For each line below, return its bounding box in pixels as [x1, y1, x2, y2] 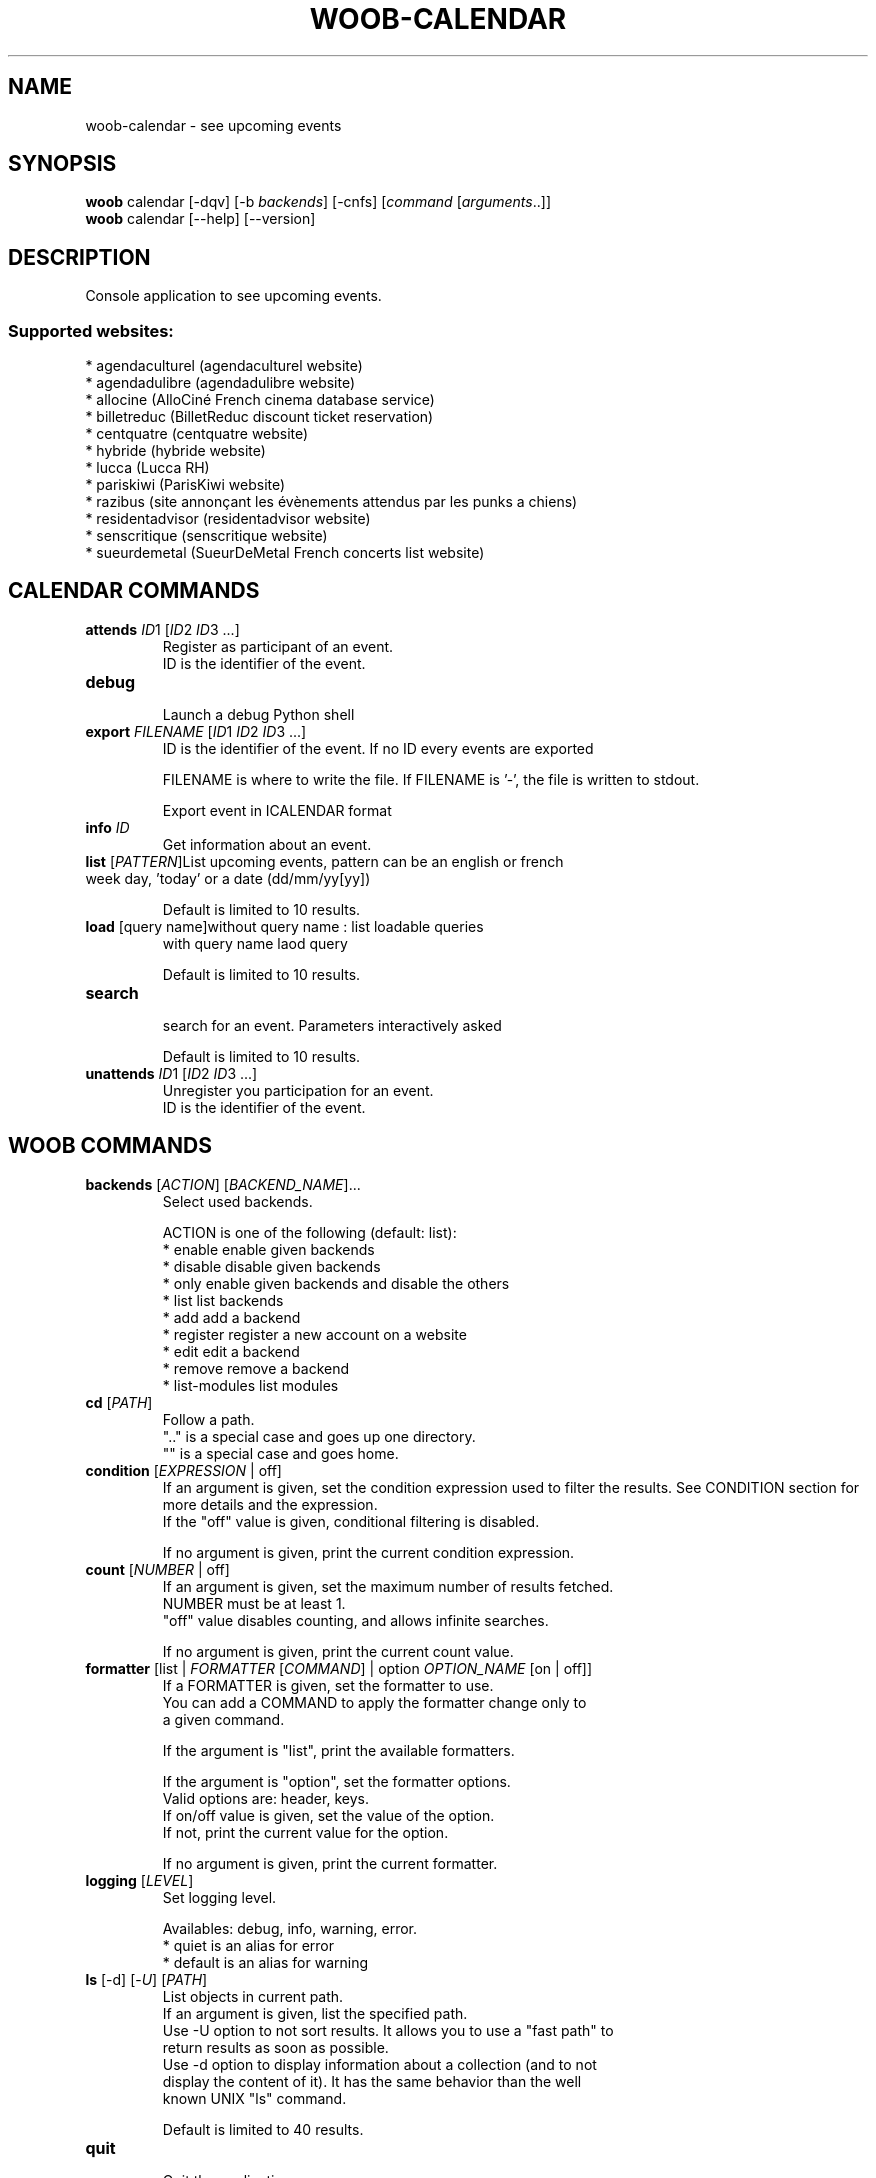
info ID [85, 818, 130, 836]
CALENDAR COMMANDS [8, 578, 260, 604]
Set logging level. [162, 1888, 277, 1906]
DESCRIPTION [8, 244, 151, 270]
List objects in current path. [162, 1987, 344, 2005]
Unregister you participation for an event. [162, 1081, 434, 1099]
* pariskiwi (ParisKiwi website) [85, 476, 286, 494]
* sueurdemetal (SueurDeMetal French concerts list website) [85, 544, 485, 562]
